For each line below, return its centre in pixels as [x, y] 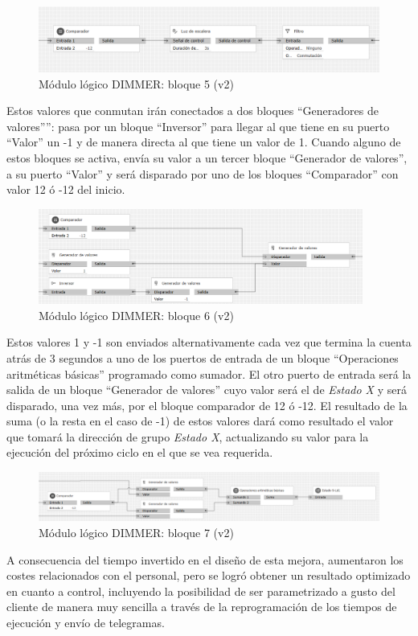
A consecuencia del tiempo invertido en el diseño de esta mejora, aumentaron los [205, 559]
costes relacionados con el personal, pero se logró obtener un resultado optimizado [209, 575]
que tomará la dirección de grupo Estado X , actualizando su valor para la [188, 436]
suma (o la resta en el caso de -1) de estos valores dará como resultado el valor [200, 421]
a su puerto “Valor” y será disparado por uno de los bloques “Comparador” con [203, 173]
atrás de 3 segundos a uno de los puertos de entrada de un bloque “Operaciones [203, 357]
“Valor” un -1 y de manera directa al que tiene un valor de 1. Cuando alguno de [204, 142]
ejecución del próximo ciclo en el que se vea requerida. [140, 452]
